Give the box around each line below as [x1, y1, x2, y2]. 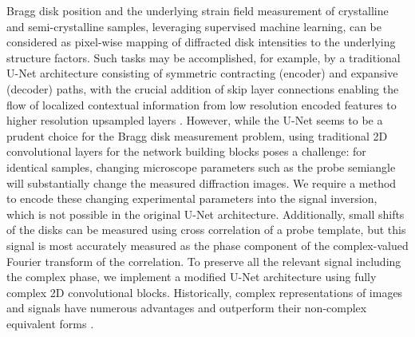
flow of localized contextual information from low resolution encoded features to [6, 96, 397, 113]
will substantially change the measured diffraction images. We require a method [6, 174, 397, 191]
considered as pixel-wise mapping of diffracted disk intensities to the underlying [6, 34, 396, 50]
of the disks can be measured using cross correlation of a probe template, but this [6, 221, 406, 238]
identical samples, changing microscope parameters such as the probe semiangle [6, 158, 396, 175]
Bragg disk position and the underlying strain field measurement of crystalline [6, 2, 389, 18]
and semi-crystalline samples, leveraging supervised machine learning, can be [6, 18, 381, 34]
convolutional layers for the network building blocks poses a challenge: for [6, 143, 366, 160]
